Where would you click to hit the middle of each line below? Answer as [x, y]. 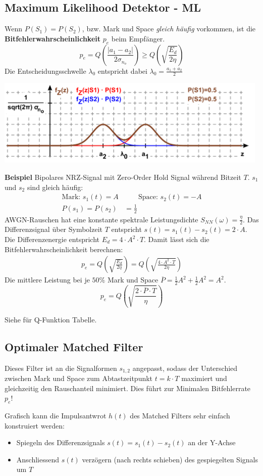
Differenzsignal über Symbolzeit [54, 229]
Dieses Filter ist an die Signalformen [61, 368]
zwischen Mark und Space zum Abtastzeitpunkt [79, 378]
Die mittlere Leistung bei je [47, 280]
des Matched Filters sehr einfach [180, 416]
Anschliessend [38, 459]
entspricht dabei [122, 70]
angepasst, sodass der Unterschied [185, 368]
